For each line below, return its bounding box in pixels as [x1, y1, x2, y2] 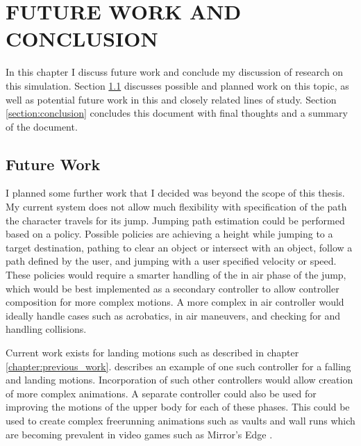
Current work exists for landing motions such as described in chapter [6, 345, 299, 360]
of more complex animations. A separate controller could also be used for [6, 386, 317, 400]
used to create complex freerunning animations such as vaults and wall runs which [6, 413, 355, 427]
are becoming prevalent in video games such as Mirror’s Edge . [6, 427, 273, 441]
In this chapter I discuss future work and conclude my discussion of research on [6, 65, 344, 79]
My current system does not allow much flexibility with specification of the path [6, 199, 347, 214]
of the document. [6, 119, 78, 133]
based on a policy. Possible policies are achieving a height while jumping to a [6, 226, 333, 241]
